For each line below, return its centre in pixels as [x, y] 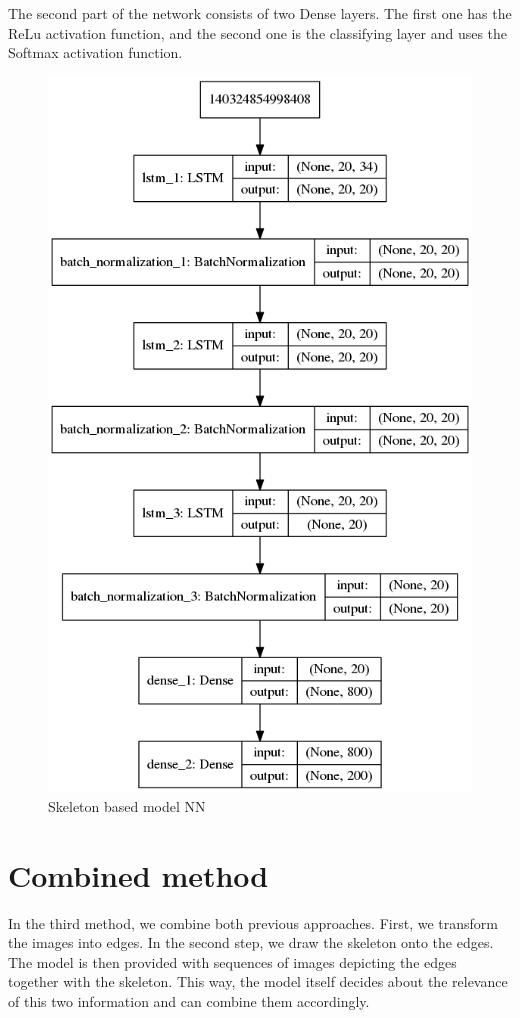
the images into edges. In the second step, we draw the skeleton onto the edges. [251, 942]
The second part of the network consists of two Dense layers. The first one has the [260, 13]
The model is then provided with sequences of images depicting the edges [232, 961]
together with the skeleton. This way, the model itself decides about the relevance [258, 981]
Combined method [138, 874]
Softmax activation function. [95, 52]
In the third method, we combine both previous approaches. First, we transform [253, 922]
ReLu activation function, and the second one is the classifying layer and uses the [258, 32]
